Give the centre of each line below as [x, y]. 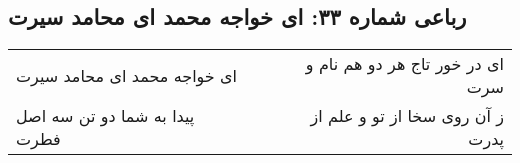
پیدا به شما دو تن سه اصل [105, 116]
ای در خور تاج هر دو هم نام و [404, 64]
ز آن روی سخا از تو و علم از [407, 116]
